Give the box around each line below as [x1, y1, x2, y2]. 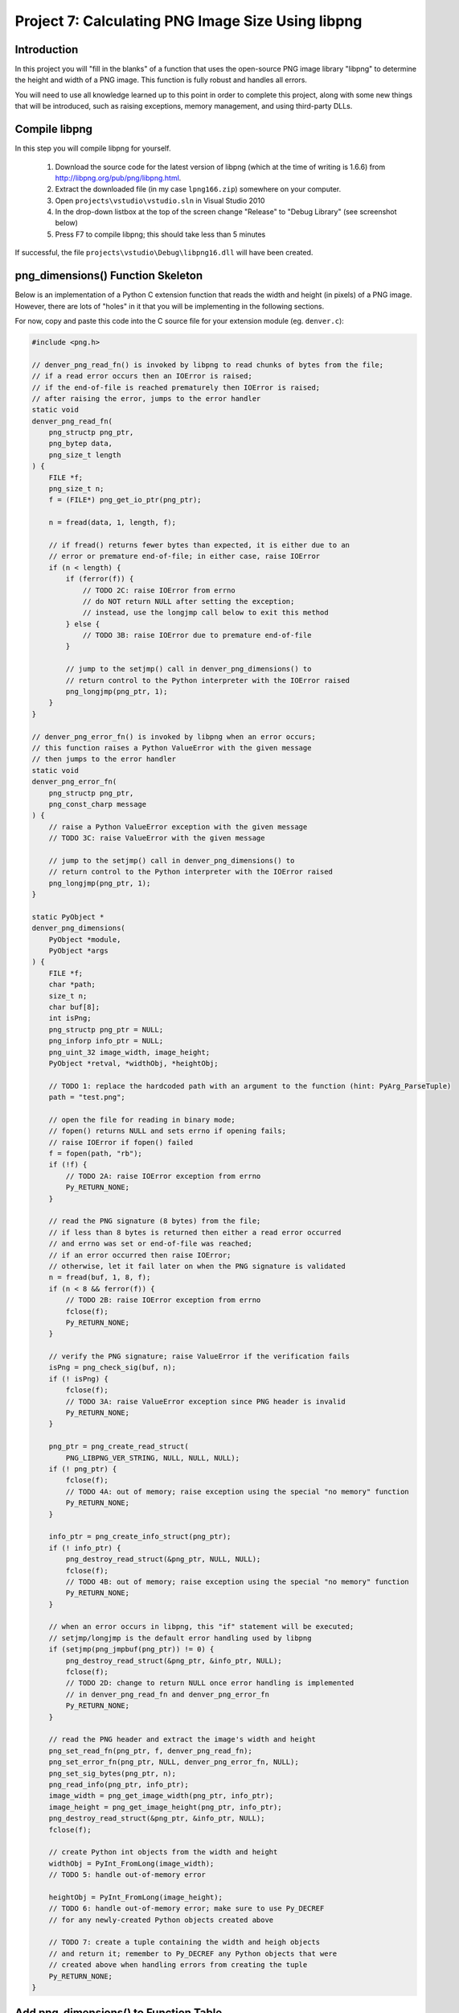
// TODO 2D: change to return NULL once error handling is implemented [65, 1679, 354, 1688]
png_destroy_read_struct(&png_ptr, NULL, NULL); [65, 1555, 261, 1564]
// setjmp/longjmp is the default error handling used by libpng [48, 1633, 312, 1643]
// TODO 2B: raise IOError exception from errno [65, 1296, 261, 1304]
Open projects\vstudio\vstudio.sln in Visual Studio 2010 [55, 196, 265, 205]
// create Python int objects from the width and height [48, 1848, 278, 1857]
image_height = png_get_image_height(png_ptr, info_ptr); [48, 1802, 282, 1812]
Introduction [14, 43, 79, 56]
